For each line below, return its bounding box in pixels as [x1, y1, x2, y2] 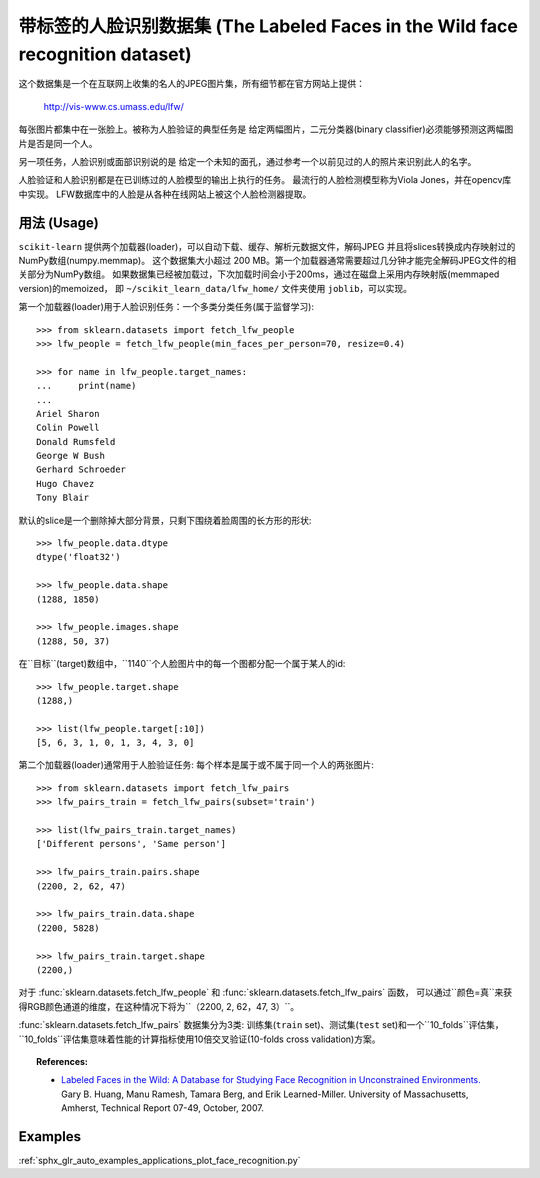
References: [36, 1055, 89, 1067]
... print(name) [36, 380, 137, 392]
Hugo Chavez [36, 478, 95, 489]
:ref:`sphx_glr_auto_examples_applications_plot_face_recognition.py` [18, 1154, 301, 1166]
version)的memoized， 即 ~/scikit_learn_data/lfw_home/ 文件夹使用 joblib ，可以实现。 [18, 282, 413, 294]
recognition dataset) [18, 43, 192, 65]
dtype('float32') [36, 551, 121, 563]
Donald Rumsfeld [36, 436, 116, 447]
